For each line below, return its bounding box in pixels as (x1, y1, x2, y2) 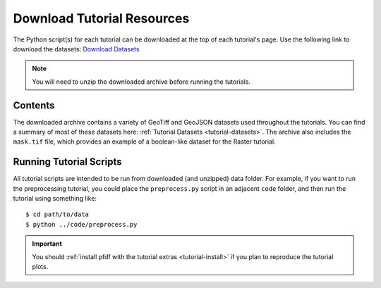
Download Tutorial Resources (13, 11, 190, 26)
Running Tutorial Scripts (13, 156, 123, 168)
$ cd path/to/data (25, 211, 90, 218)
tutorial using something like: (13, 194, 97, 203)
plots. (32, 263, 49, 271)
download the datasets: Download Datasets (13, 44, 140, 53)
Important (32, 239, 63, 248)
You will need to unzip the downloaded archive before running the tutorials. (32, 77, 250, 86)
